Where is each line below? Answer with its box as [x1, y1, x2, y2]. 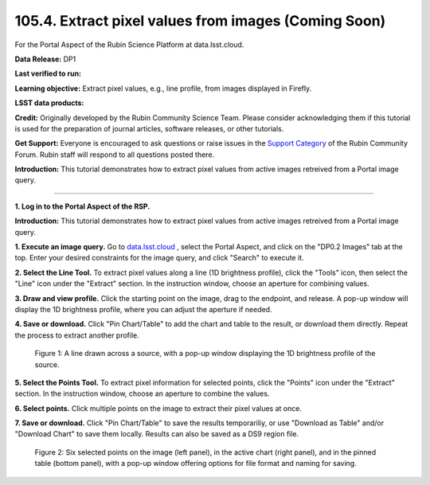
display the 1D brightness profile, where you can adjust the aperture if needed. [14, 304, 272, 314]
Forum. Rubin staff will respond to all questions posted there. [14, 150, 215, 159]
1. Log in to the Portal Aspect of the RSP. [14, 201, 150, 211]
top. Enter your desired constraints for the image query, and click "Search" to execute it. [14, 253, 304, 263]
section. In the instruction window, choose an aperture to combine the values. [14, 389, 270, 398]
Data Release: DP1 [14, 54, 76, 64]
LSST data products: [14, 98, 84, 108]
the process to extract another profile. [14, 331, 139, 340]
